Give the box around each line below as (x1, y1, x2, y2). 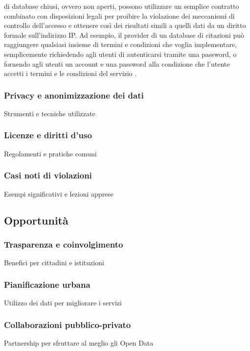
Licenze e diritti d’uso (4, 129, 92, 141)
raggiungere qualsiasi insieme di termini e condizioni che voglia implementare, (4, 39, 237, 50)
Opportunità (4, 212, 68, 227)
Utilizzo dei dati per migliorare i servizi (4, 298, 122, 307)
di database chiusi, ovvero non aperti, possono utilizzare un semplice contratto (4, 1, 239, 11)
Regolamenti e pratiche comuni (4, 148, 97, 158)
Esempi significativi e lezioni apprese (4, 188, 114, 199)
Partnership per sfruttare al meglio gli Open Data (4, 337, 154, 348)
